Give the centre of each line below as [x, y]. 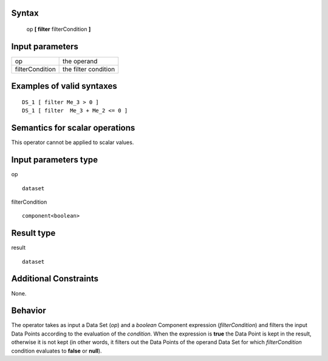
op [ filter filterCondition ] [59, 29]
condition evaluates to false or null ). [57, 351]
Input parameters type [55, 160]
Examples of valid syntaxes [64, 86]
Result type [33, 233]
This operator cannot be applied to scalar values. [73, 142]
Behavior [29, 311]
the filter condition [89, 69]
